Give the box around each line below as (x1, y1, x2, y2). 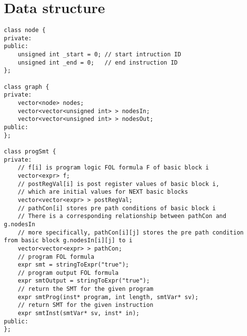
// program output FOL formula (17, 269, 119, 276)
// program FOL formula (17, 253, 95, 260)
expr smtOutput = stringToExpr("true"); (17, 277, 150, 285)
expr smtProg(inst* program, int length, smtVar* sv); (17, 293, 198, 301)
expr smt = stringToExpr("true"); (17, 261, 129, 269)
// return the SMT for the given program (17, 286, 153, 293)
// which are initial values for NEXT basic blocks (17, 188, 188, 196)
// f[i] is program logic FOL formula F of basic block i (17, 164, 209, 171)
